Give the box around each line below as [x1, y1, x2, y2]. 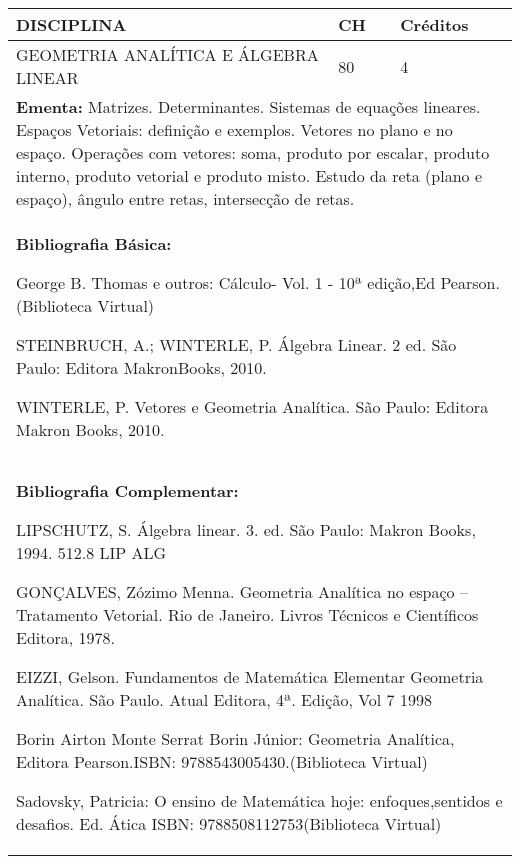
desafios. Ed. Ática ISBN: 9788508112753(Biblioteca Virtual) [16, 812, 442, 835]
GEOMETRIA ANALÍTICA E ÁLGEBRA [16, 43, 319, 66]
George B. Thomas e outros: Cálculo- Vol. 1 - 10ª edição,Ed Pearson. [16, 271, 500, 294]
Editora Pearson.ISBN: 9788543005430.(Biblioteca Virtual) [16, 750, 428, 773]
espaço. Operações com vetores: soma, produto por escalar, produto [16, 141, 490, 164]
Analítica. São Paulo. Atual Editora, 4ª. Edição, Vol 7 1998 [16, 688, 432, 711]
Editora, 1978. [16, 626, 115, 649]
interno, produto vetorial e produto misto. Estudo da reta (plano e [16, 164, 483, 187]
